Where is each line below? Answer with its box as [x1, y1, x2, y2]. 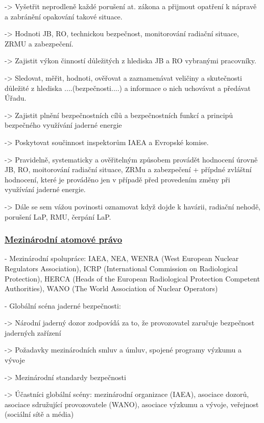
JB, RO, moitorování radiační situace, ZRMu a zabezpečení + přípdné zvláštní [5, 164, 252, 175]
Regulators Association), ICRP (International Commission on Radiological [5, 263, 238, 273]
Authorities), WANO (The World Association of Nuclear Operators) [5, 283, 218, 294]
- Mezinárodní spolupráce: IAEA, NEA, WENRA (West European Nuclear [5, 253, 239, 264]
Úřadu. [5, 92, 27, 103]
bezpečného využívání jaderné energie [5, 120, 122, 130]
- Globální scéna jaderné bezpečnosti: [5, 300, 121, 311]
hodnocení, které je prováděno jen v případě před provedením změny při [5, 174, 230, 184]
